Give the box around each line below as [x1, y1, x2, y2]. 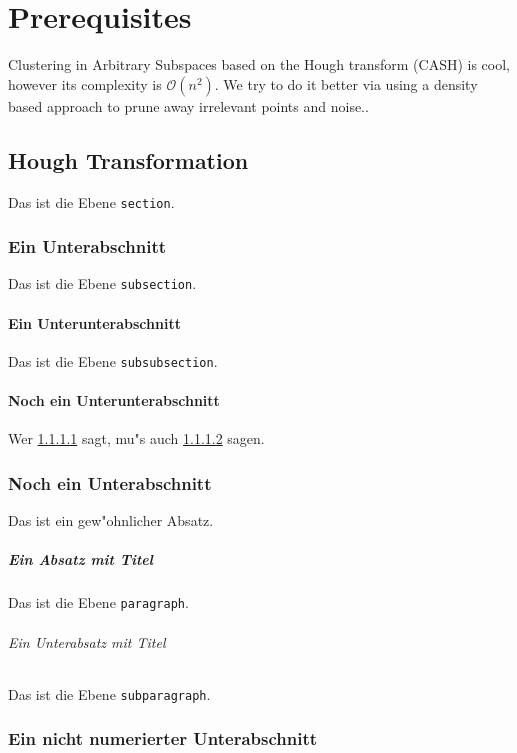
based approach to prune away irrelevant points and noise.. [8, 95, 369, 116]
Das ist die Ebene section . [8, 191, 175, 212]
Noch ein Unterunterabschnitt [8, 390, 220, 411]
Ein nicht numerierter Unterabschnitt [8, 726, 318, 751]
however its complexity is [8, 73, 162, 94]
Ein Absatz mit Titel [8, 549, 153, 570]
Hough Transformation [8, 144, 249, 175]
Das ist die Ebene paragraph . [8, 592, 189, 613]
